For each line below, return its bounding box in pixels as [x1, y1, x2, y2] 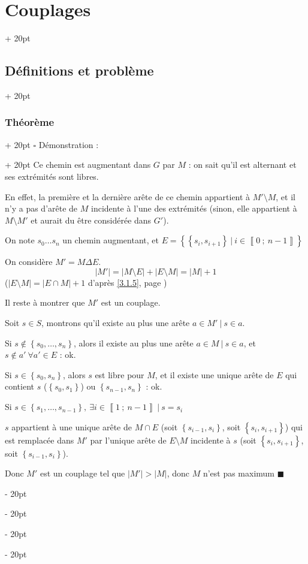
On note [5, 234, 35, 246]
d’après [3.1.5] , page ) [87, 276, 167, 288]
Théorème [5, 114, 55, 129]
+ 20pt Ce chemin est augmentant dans [5, 158, 151, 171]
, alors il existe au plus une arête [73, 336, 194, 349]
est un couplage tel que [40, 467, 125, 479]
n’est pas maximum [203, 467, 275, 479]
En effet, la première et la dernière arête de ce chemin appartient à [5, 190, 250, 203]
